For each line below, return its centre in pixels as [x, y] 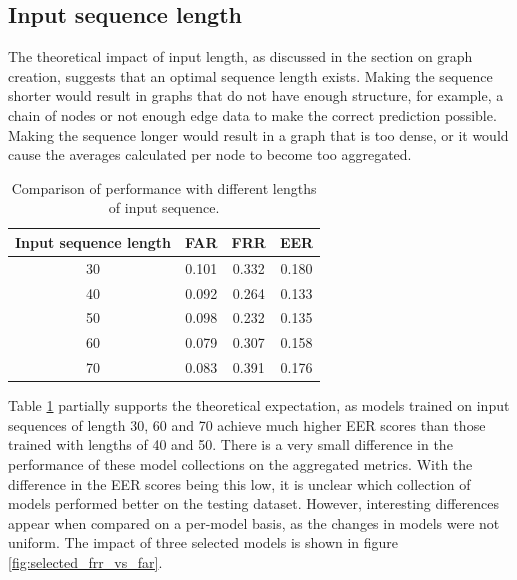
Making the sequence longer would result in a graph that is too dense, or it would [258, 134]
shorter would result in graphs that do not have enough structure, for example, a [256, 95]
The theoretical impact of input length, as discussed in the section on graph [240, 56]
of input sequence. [164, 207]
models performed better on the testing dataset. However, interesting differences [253, 503]
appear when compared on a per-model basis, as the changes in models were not [254, 522]
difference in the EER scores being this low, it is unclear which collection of [239, 483]
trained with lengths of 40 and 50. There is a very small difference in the [230, 444]
